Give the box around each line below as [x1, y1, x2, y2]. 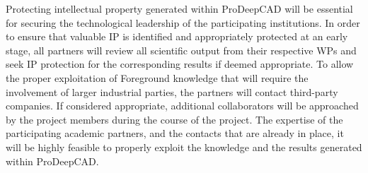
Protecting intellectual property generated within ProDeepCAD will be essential [6, 1, 353, 16]
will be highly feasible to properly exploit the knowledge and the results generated [6, 139, 362, 154]
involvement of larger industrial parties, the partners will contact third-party [6, 84, 338, 99]
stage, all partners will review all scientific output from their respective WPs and [6, 42, 357, 57]
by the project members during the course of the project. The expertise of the [6, 112, 343, 126]
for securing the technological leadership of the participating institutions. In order [6, 15, 360, 30]
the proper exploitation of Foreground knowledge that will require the [6, 70, 309, 85]
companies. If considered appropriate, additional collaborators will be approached [6, 98, 359, 113]
